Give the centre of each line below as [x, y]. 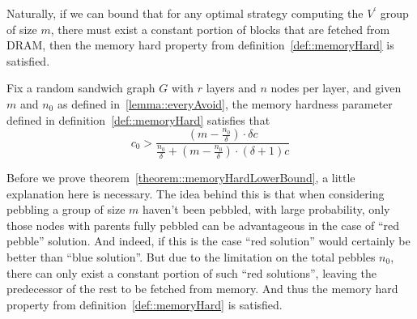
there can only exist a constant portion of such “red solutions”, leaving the [192, 272]
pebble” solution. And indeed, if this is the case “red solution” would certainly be [208, 241]
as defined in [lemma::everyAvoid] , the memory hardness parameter [225, 103]
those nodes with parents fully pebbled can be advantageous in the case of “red [203, 225]
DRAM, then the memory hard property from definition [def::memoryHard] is [200, 45]
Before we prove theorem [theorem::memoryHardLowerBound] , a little [181, 178]
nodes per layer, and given [336, 88]
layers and [231, 88]
